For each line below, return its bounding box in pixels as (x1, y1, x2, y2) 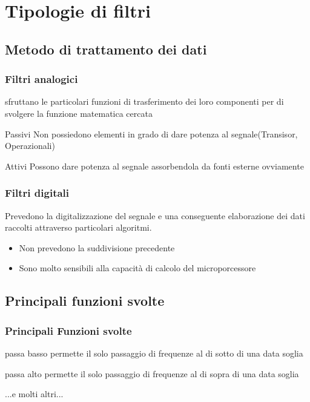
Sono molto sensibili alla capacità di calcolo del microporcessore (19, 262, 256, 274)
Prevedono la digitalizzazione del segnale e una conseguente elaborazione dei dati (5, 209, 305, 222)
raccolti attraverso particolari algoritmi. (5, 221, 152, 234)
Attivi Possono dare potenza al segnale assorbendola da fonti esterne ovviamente (5, 159, 304, 172)
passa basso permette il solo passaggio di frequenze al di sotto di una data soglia (5, 346, 303, 359)
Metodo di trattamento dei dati (5, 39, 207, 58)
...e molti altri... (5, 387, 64, 400)
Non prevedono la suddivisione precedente (19, 241, 175, 254)
